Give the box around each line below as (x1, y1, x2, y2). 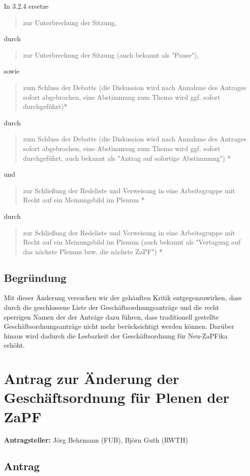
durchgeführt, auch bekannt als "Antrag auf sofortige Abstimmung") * (23, 153, 231, 163)
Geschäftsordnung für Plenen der (4, 387, 230, 407)
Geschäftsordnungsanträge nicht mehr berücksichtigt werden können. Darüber (4, 321, 235, 331)
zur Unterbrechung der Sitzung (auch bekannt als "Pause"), (23, 49, 199, 60)
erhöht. (4, 340, 25, 350)
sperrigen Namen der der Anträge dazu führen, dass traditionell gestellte (4, 311, 219, 322)
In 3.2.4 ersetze (4, 1, 49, 11)
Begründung (4, 270, 67, 285)
